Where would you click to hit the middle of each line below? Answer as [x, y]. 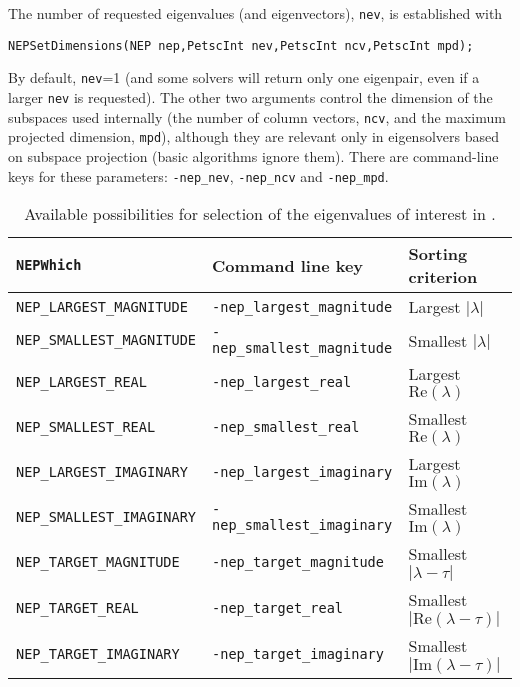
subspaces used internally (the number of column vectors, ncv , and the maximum [257, 116]
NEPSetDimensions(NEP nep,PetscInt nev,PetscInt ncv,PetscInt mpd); [241, 45]
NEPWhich [49, 265]
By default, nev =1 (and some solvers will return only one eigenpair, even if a [244, 77]
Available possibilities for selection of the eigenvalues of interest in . [260, 214]
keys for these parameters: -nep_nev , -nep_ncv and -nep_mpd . [198, 175]
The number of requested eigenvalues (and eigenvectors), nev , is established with [255, 13]
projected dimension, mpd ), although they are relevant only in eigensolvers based [253, 136]
